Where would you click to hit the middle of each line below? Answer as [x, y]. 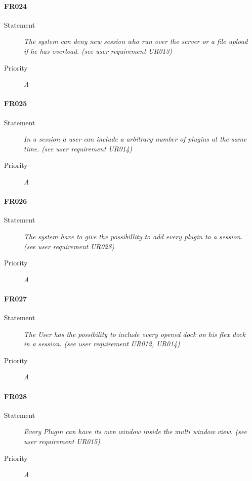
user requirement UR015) [62, 441]
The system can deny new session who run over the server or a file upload [136, 41]
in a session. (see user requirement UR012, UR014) [102, 344]
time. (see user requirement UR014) [78, 148]
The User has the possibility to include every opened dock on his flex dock [135, 334]
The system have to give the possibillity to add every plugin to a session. [133, 236]
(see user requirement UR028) [69, 246]
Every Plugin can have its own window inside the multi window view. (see [135, 431]
